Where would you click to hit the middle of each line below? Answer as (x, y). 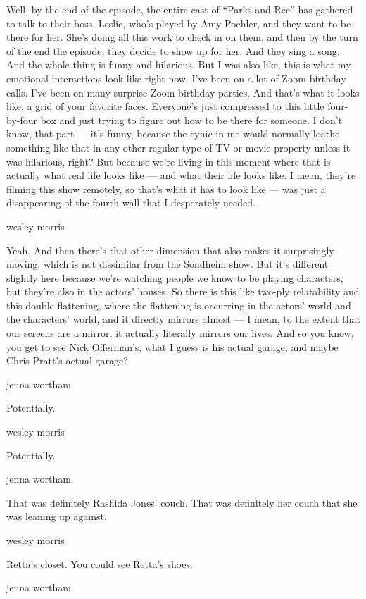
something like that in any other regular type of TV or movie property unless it (178, 147)
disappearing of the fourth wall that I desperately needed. (131, 203)
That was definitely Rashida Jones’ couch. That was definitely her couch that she (182, 502)
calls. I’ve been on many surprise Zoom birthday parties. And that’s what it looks (183, 92)
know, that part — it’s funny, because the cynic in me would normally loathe (173, 134)
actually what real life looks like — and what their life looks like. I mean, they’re (181, 175)
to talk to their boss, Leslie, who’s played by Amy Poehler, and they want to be (179, 23)
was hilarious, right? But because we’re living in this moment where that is (169, 161)
